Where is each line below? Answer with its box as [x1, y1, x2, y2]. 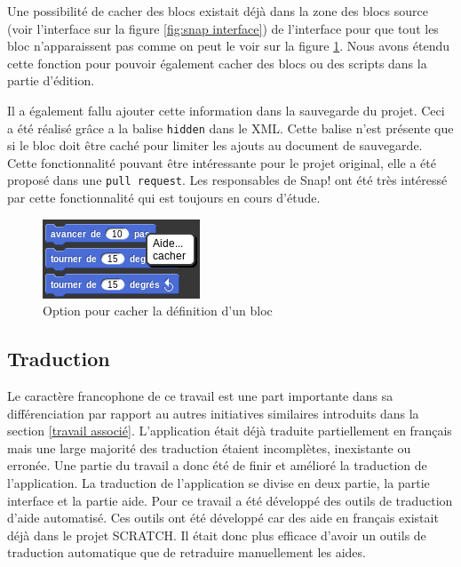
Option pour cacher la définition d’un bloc [43, 301, 273, 320]
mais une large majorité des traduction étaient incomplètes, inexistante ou [7, 438, 411, 457]
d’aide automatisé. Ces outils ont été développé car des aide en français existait [7, 508, 439, 527]
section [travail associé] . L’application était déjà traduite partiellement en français [7, 421, 452, 440]
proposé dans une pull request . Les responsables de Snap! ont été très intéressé [7, 171, 448, 189]
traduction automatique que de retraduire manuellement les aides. [7, 543, 366, 562]
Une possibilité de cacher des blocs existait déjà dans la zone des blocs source [7, 2, 428, 20]
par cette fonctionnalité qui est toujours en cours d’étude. [7, 188, 321, 207]
